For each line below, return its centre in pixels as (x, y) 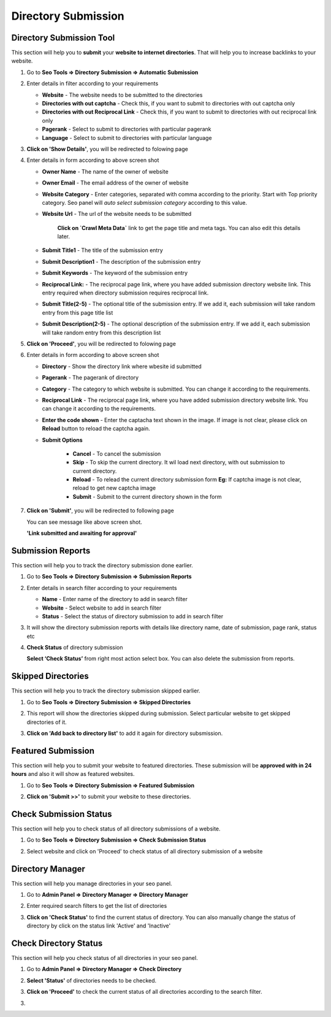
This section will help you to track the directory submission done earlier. (102, 565)
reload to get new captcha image (114, 488)
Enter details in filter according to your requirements (93, 83)
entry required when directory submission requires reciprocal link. (125, 293)
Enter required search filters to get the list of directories (97, 906)
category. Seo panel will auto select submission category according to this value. (145, 202)
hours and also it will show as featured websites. (73, 774)
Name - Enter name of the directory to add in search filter (115, 599)
